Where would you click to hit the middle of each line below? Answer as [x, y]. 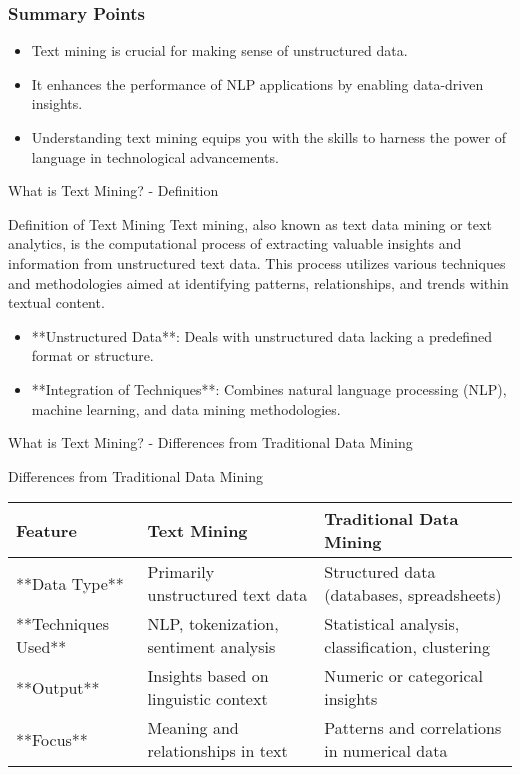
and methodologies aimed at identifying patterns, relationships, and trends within [258, 282]
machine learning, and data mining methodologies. [186, 408]
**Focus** [52, 739]
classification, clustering [407, 647]
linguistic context [207, 699]
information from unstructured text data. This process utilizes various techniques [257, 262]
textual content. [56, 302]
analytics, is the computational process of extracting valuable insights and [235, 243]
